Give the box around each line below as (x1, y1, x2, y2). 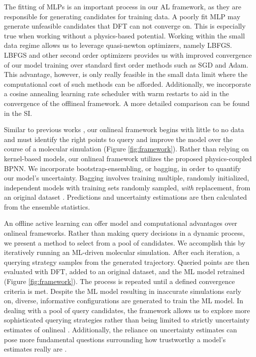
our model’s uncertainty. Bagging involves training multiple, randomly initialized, (4, 173, 249, 183)
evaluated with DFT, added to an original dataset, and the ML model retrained (4, 266, 245, 277)
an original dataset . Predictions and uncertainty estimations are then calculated (4, 192, 247, 202)
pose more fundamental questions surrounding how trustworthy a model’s (4, 334, 226, 344)
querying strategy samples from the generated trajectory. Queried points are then (4, 256, 250, 267)
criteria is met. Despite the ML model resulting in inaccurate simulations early (4, 286, 242, 296)
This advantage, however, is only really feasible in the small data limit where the (4, 69, 248, 79)
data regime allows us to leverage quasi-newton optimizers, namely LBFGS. (4, 40, 232, 50)
